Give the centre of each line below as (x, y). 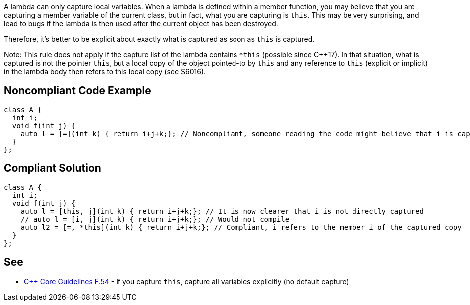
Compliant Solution (53, 168)
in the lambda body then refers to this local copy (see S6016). (105, 72)
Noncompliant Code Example (78, 91)
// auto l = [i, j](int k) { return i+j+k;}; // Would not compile (155, 219)
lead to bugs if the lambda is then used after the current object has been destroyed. (141, 24)
